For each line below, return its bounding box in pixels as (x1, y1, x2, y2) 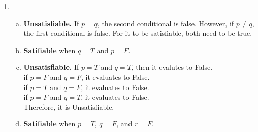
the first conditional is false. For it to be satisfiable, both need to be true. (23, 28, 252, 38)
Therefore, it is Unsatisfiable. (23, 101, 114, 112)
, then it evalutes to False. (131, 62, 213, 72)
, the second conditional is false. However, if (97, 18, 234, 28)
